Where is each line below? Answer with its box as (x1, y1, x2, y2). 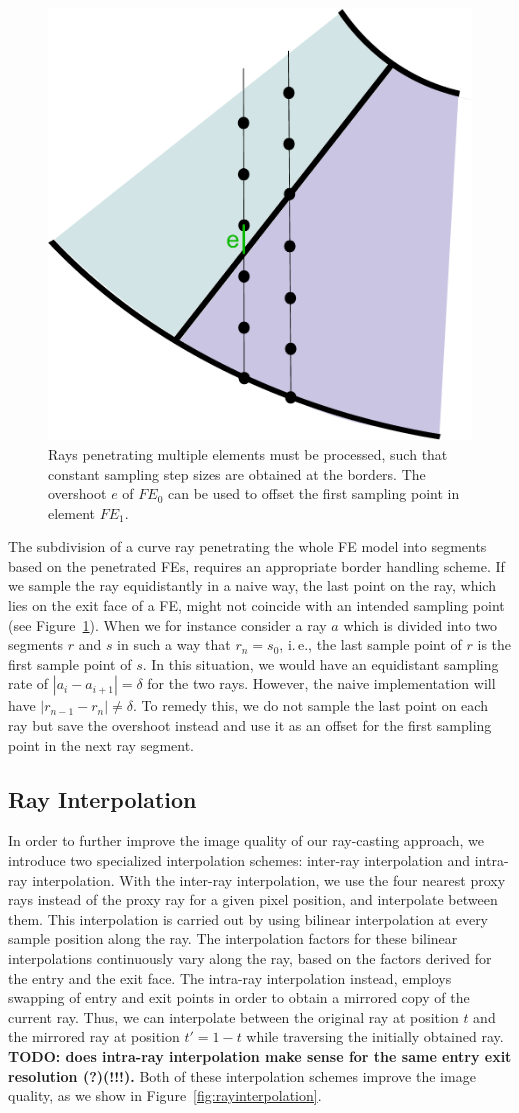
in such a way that (117, 634, 231, 655)
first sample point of (8, 653, 132, 674)
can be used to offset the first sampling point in (167, 483, 460, 504)
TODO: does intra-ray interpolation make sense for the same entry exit (8, 1045, 512, 1066)
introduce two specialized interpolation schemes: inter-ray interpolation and (8, 850, 471, 871)
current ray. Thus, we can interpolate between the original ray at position (8, 1006, 459, 1027)
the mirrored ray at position (8, 1026, 180, 1047)
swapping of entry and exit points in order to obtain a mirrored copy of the (8, 987, 470, 1008)
